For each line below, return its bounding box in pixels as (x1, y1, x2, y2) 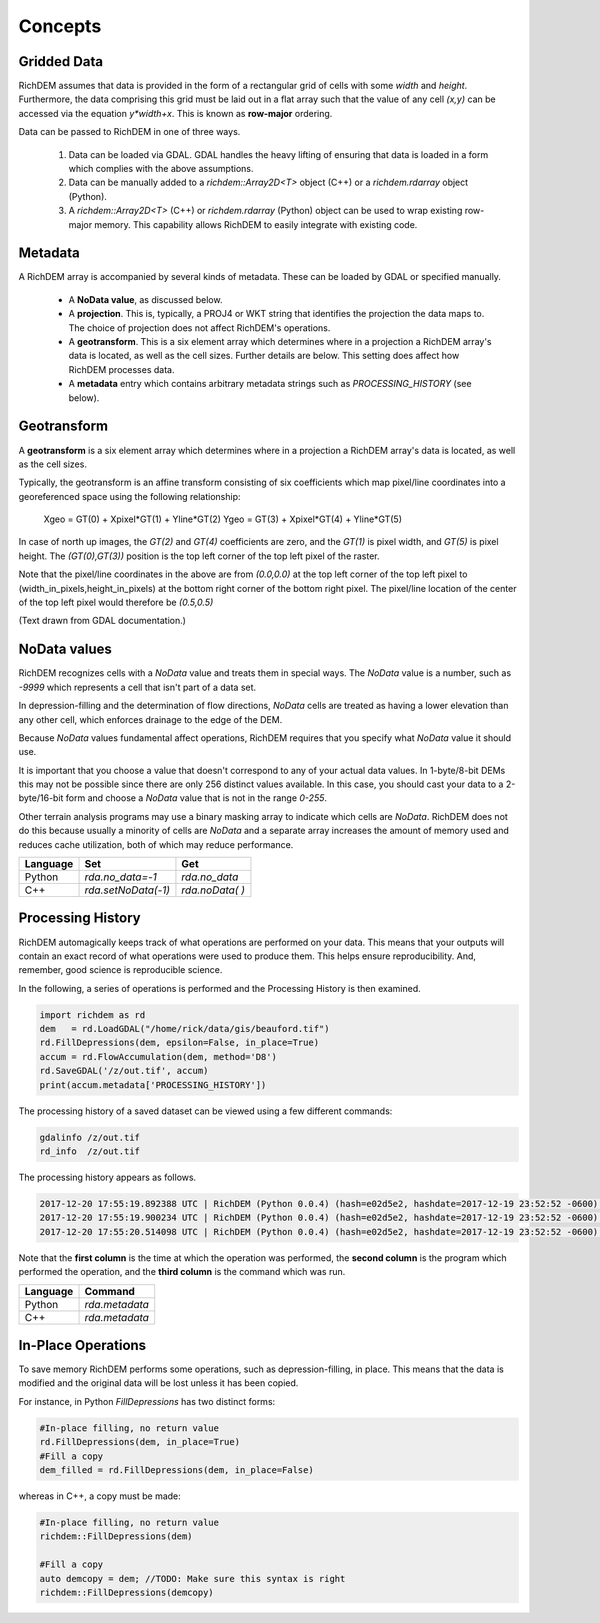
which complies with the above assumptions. (68, 163, 254, 175)
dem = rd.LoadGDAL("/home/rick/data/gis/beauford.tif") (39, 1023, 330, 1035)
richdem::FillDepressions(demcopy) (39, 1586, 214, 1598)
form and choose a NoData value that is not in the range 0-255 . (65, 792, 328, 804)
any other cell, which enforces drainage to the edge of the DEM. (18, 713, 283, 725)
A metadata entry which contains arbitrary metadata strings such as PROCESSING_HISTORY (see (68, 378, 472, 390)
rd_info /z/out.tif (39, 1146, 140, 1157)
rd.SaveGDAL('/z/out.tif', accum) (39, 1065, 209, 1077)
